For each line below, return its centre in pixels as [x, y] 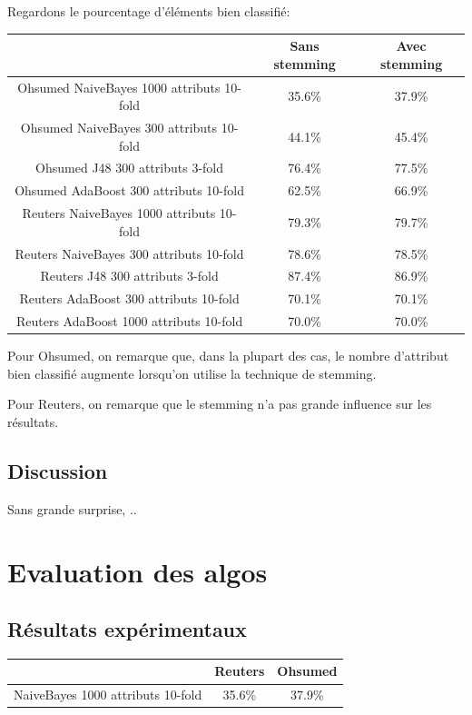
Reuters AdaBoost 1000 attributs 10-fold [129, 321]
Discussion [58, 470]
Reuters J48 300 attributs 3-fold [129, 276]
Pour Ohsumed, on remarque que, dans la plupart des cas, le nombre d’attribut [228, 356]
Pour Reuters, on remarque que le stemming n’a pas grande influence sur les [220, 404]
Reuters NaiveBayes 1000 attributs [119, 213]
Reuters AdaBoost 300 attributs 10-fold [129, 298]
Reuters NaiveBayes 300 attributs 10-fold [129, 253]
